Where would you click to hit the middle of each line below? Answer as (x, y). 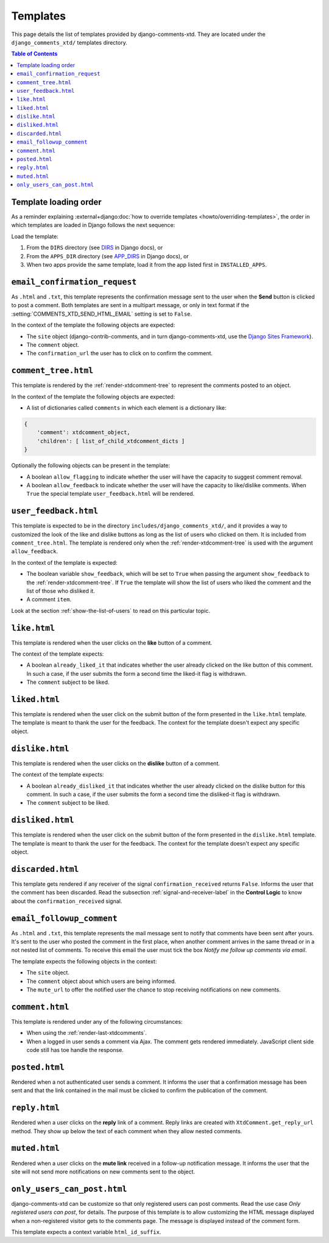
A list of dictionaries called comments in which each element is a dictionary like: (126, 408)
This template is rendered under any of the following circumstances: (97, 1021)
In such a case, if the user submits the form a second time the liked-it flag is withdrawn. (136, 673)
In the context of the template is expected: (65, 562)
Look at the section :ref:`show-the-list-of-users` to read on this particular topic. (111, 611)
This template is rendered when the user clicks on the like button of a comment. (112, 643)
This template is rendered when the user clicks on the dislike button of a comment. (116, 763)
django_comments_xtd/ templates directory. (69, 42)
